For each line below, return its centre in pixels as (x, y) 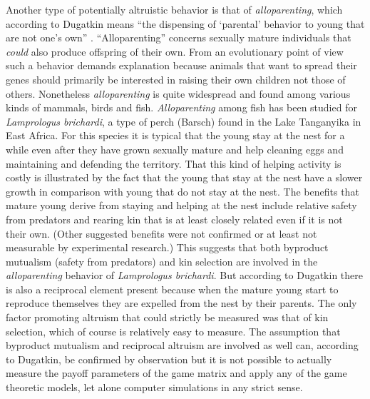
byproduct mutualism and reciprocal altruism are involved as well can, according (182, 345)
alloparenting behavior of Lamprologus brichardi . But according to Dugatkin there (184, 275)
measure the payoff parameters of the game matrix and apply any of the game (176, 373)
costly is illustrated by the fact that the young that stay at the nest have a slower (184, 177)
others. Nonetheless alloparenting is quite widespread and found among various (178, 93)
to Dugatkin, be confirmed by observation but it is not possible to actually (169, 359)
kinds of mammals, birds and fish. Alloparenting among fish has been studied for (181, 107)
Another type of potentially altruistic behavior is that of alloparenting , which (174, 9)
